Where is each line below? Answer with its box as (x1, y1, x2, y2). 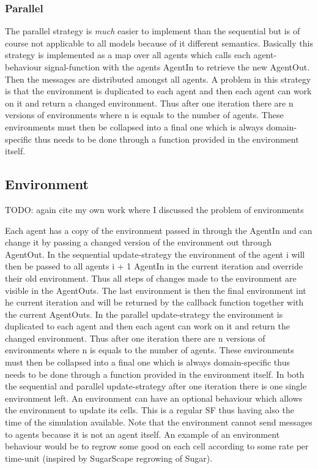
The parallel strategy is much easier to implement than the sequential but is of (5, 24, 300, 37)
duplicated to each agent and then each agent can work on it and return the (5, 320, 290, 332)
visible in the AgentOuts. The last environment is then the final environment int (5, 283, 306, 296)
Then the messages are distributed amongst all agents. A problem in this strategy (5, 72, 311, 85)
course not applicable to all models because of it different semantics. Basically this (5, 36, 313, 49)
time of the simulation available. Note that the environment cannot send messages (5, 416, 312, 429)
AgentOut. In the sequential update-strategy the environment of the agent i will (5, 247, 305, 260)
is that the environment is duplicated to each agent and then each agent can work (5, 84, 312, 97)
